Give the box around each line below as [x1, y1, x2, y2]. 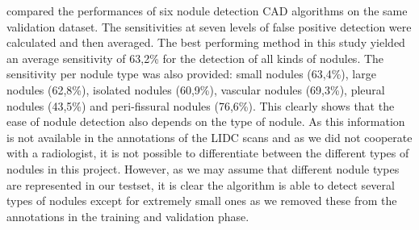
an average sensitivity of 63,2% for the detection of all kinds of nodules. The [6, 49, 384, 66]
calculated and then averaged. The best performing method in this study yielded [6, 34, 405, 51]
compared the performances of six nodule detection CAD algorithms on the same [6, 2, 408, 19]
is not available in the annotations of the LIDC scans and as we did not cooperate [6, 128, 413, 145]
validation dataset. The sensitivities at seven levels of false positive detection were [6, 18, 412, 35]
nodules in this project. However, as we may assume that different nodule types [6, 160, 400, 177]
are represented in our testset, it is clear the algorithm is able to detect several [6, 176, 395, 193]
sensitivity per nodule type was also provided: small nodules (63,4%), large [6, 65, 376, 82]
